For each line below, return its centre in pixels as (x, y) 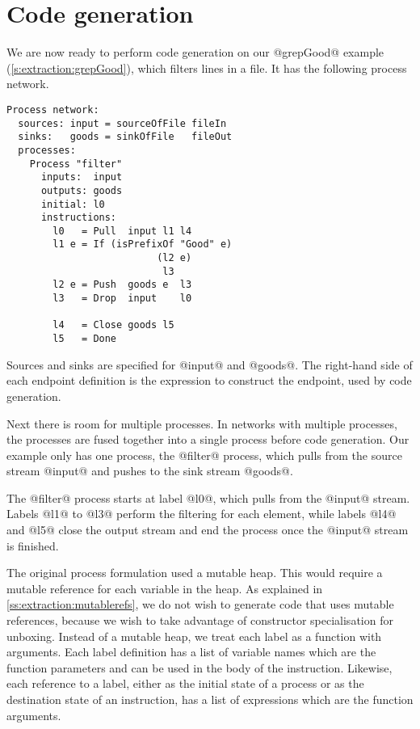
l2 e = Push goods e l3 (122, 285)
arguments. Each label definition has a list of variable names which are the (191, 652)
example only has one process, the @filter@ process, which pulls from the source (204, 455)
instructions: (79, 218)
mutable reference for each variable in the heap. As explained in (165, 588)
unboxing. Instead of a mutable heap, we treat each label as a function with (194, 636)
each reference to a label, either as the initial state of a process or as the (185, 683)
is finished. (33, 545)
